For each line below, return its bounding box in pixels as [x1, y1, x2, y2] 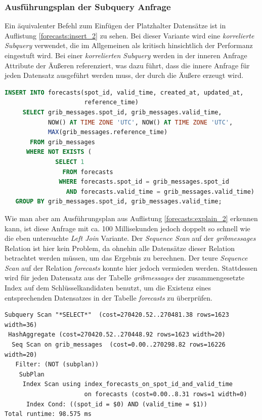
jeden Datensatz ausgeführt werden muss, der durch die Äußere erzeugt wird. [5, 70, 244, 80]
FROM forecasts [62, 168, 113, 176]
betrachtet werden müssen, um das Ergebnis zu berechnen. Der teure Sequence [5, 253, 248, 263]
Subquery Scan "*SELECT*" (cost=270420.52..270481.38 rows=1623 [5, 311, 229, 319]
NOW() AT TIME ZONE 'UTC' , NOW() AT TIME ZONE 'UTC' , [48, 118, 233, 126]
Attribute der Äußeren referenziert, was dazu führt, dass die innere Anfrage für [5, 60, 250, 70]
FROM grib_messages [30, 138, 95, 146]
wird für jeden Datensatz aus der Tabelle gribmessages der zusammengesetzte [5, 272, 245, 283]
